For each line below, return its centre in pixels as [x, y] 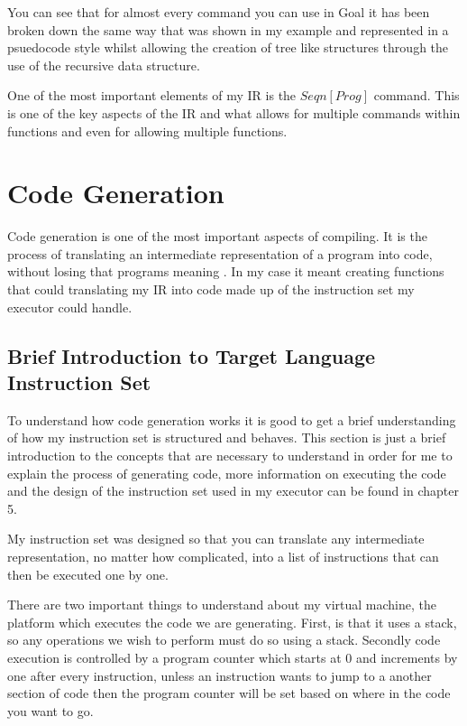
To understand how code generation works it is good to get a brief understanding [232, 419]
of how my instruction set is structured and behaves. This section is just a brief [227, 437]
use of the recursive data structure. [104, 65]
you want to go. [50, 710]
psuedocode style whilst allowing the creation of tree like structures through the [228, 47]
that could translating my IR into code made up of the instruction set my [211, 289]
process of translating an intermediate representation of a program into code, [220, 253]
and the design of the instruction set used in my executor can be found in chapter [233, 491]
